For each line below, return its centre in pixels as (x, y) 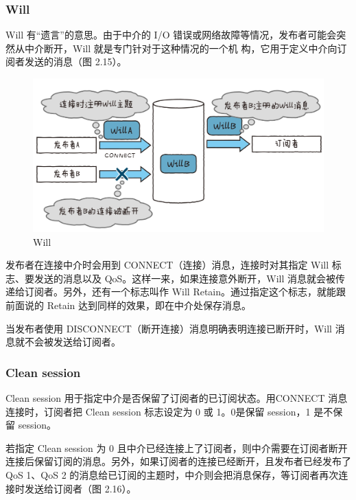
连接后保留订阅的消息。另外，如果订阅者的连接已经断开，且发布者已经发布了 (178, 461)
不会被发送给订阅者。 (72, 342)
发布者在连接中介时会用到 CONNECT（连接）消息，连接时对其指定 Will (167, 265)
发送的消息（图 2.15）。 (75, 61)
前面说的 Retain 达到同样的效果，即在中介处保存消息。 (128, 305)
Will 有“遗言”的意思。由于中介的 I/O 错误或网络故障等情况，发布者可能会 (171, 35)
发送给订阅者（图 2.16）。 (80, 488)
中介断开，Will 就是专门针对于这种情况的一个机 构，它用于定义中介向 (181, 48)
